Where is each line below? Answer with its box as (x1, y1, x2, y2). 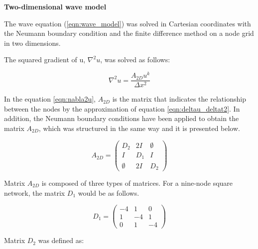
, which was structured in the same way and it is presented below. (38, 123, 240, 133)
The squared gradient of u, (4, 54, 86, 65)
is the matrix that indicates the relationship (112, 94, 246, 104)
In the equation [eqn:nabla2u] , (4, 94, 96, 104)
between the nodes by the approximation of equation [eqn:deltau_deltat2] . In (4, 103, 240, 114)
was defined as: (38, 235, 84, 246)
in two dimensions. (4, 37, 61, 48)
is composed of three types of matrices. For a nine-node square (41, 178, 233, 188)
